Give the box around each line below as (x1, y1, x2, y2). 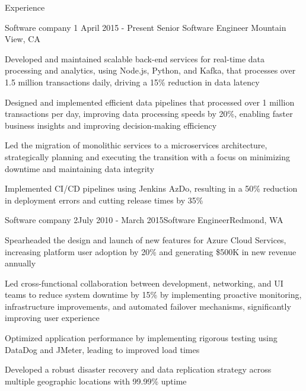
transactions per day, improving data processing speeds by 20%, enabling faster (5, 107, 293, 120)
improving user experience (5, 311, 100, 324)
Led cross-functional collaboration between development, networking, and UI (5, 276, 283, 289)
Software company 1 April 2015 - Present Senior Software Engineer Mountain (5, 21, 286, 33)
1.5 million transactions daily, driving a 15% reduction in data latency (5, 75, 260, 88)
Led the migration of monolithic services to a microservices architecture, (5, 139, 267, 151)
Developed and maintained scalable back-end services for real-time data (5, 52, 265, 65)
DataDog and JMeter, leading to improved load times (5, 343, 200, 355)
